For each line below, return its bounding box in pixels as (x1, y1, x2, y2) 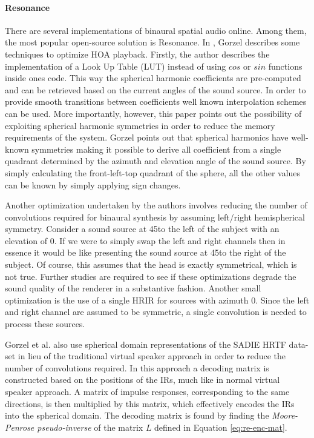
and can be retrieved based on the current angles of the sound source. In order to (5, 83, 306, 96)
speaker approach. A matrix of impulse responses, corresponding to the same (5, 385, 290, 398)
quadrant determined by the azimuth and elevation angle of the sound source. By (5, 154, 306, 167)
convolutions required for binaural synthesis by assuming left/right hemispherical (5, 210, 305, 223)
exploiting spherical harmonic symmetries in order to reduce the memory (5, 119, 275, 131)
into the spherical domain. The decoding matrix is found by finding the (5, 409, 269, 422)
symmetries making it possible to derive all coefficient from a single (31, 142, 281, 155)
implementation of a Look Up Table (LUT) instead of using (5, 59, 226, 72)
